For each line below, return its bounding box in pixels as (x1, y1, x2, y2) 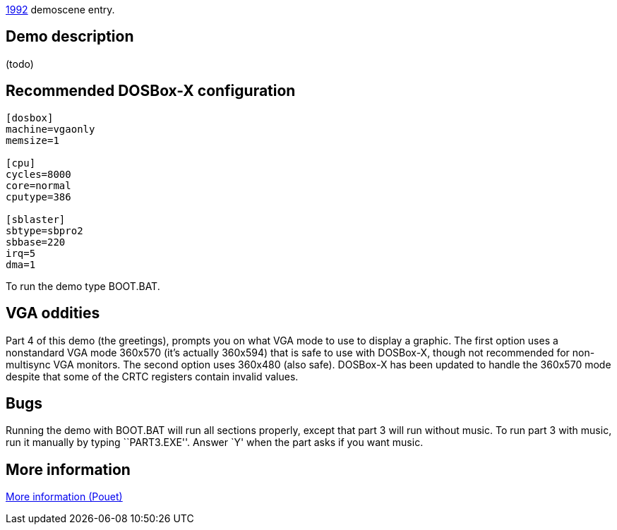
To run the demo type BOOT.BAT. (6, 279, 160, 292)
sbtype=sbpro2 (6, 224, 83, 236)
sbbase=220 (6, 236, 66, 248)
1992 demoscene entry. (6, 4, 115, 16)
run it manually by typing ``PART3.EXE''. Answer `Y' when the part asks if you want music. (6, 436, 424, 449)
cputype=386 (6, 191, 71, 203)
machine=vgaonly (6, 123, 95, 135)
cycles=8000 (6, 168, 71, 180)
